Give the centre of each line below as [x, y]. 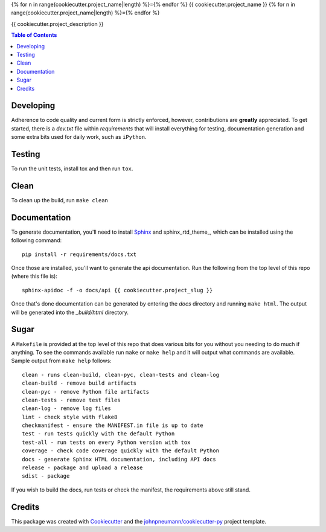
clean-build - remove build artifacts [79, 383]
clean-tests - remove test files [71, 400]
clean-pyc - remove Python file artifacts [86, 392]
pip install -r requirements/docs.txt [79, 254]
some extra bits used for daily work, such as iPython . [79, 137]
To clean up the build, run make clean [60, 200]
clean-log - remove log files [67, 409]
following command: [37, 240]
